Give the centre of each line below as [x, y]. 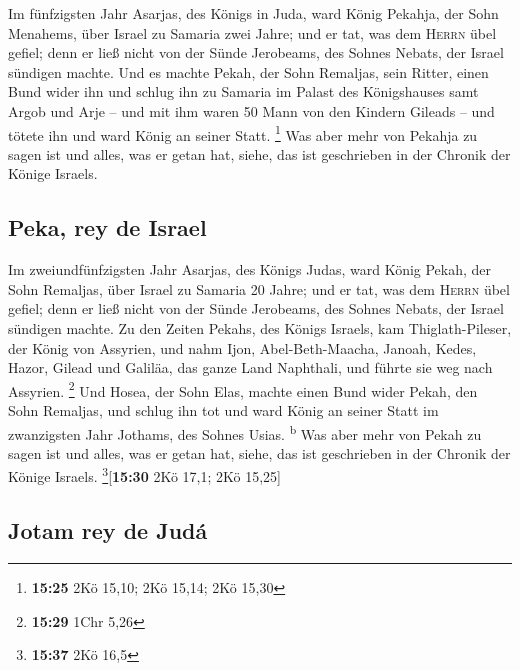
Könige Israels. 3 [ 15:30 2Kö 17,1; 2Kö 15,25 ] [144, 475]
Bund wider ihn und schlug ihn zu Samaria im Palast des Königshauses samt [243, 91]
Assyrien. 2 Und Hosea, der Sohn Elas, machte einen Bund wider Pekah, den [243, 389]
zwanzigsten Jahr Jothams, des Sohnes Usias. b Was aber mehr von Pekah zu [245, 432]
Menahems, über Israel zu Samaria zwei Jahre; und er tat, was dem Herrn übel [252, 32]
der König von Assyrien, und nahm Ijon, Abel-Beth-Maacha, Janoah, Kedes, [242, 347]
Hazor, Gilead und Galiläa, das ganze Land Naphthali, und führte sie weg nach [250, 367]
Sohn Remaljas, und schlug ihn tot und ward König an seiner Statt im [223, 410]
